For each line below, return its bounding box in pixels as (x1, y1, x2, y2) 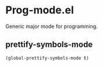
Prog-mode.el (5, 3, 74, 17)
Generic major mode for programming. (5, 23, 98, 30)
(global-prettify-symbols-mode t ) (5, 55, 90, 61)
